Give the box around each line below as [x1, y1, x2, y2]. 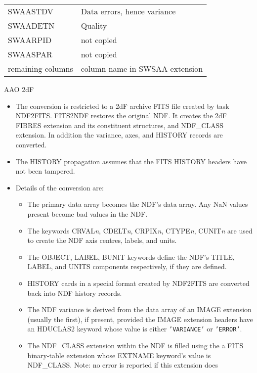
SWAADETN [8, 20, 55, 31]
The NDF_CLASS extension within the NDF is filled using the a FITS [27, 340, 244, 350]
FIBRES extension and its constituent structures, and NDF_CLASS [15, 120, 224, 130]
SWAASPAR [8, 48, 52, 60]
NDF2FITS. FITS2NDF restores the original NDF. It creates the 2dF [15, 110, 227, 121]
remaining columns [8, 63, 73, 74]
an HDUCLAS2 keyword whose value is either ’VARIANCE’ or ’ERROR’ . [27, 324, 242, 334]
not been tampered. [15, 166, 75, 176]
